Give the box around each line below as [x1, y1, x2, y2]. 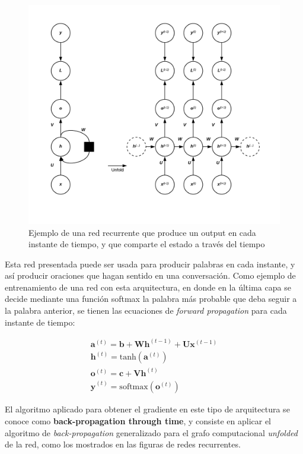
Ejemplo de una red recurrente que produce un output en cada [28, 226, 256, 238]
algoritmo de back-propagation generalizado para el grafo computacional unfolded [5, 426, 298, 439]
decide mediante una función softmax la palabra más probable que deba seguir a [5, 292, 297, 305]
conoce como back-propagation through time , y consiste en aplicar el [5, 414, 272, 427]
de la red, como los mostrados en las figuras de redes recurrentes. [5, 438, 241, 450]
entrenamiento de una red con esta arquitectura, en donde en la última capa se [5, 280, 291, 293]
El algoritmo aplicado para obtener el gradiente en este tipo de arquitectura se [5, 403, 290, 415]
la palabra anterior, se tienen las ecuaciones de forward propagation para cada [5, 304, 287, 317]
